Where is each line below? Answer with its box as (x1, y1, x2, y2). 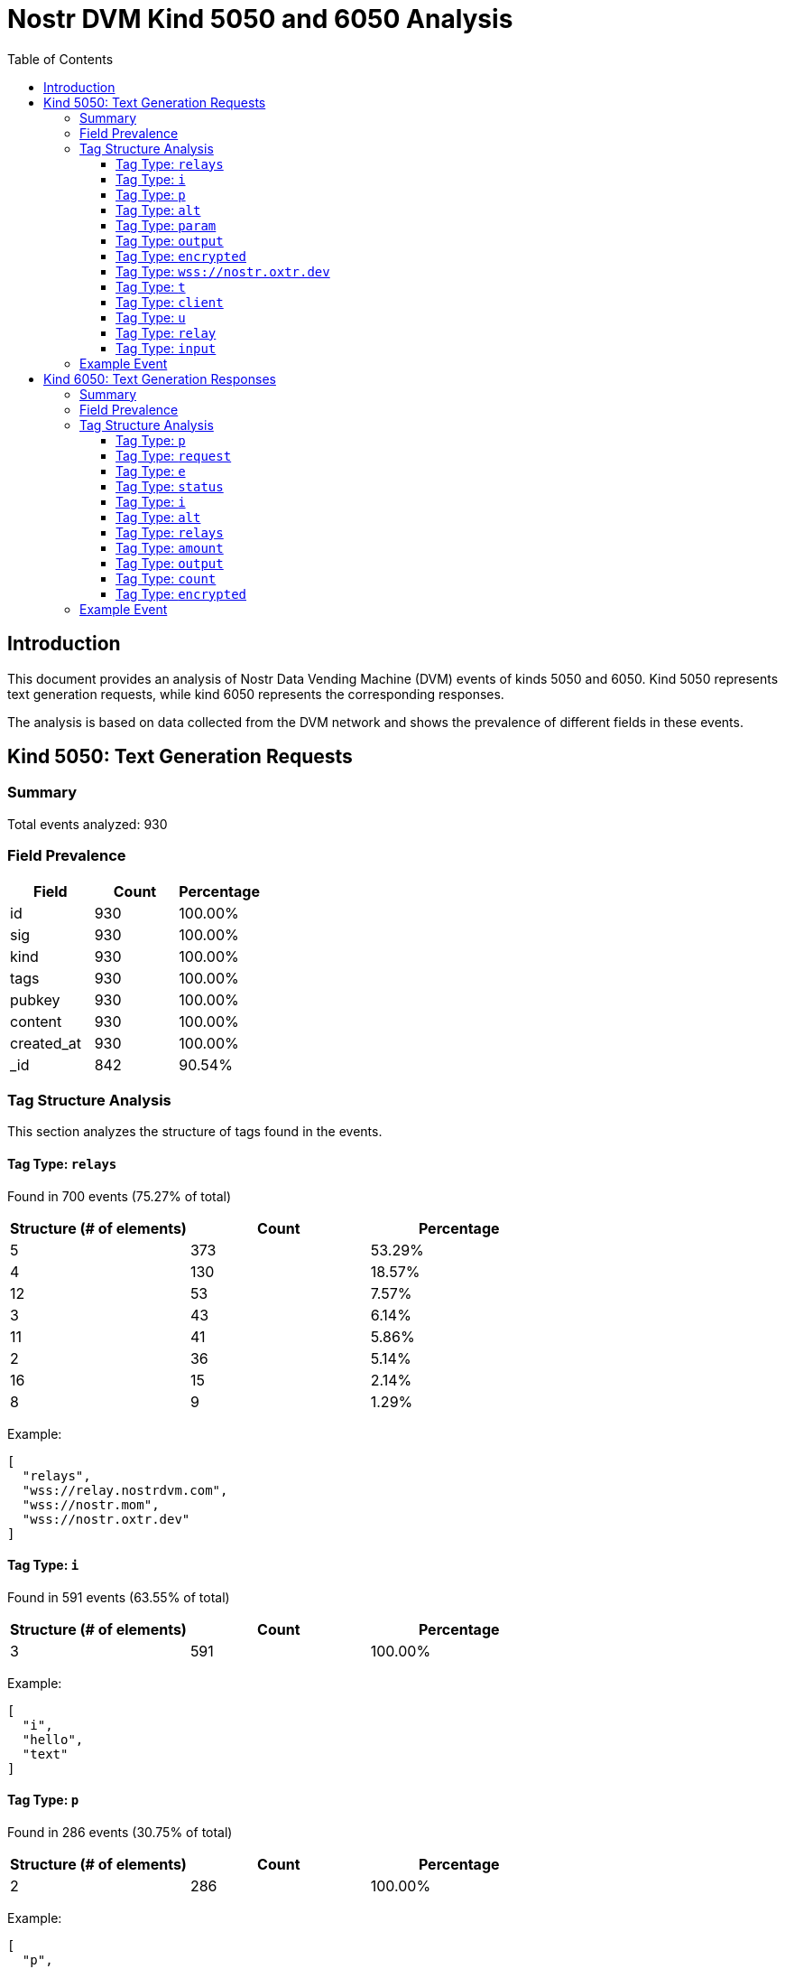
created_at (10, 1033, 82, 1052)
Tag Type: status (115, 478, 224, 494)
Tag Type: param (115, 217, 217, 233)
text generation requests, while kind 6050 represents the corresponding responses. (7, 686, 504, 702)
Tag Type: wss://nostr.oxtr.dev (115, 263, 330, 279)
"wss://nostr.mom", (22, 1497, 160, 1512)
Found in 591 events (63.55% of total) (7, 1589, 230, 1605)
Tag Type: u (115, 309, 186, 325)
